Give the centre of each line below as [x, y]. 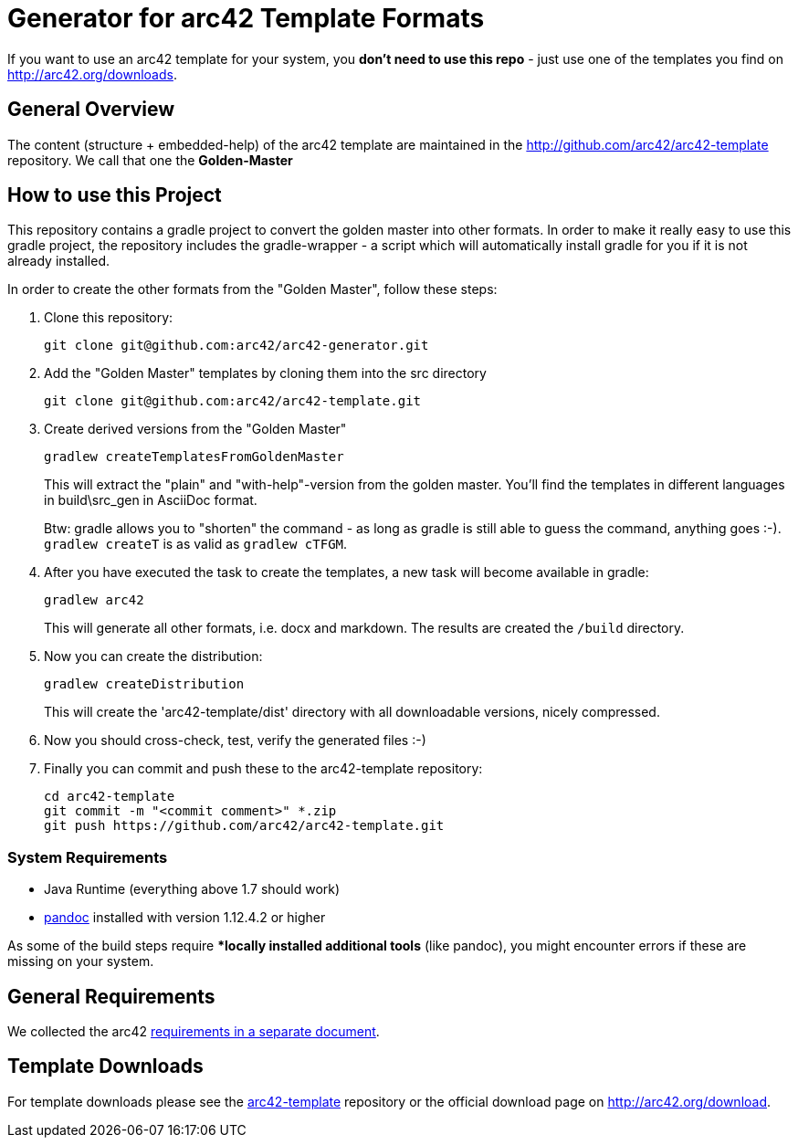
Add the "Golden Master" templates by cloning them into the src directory [265, 373]
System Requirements [88, 857]
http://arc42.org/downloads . [92, 74]
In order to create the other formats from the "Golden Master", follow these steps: [252, 289]
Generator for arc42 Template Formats [246, 18]
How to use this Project [115, 195]
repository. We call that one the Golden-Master [150, 160]
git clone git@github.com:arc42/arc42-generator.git [236, 346]
